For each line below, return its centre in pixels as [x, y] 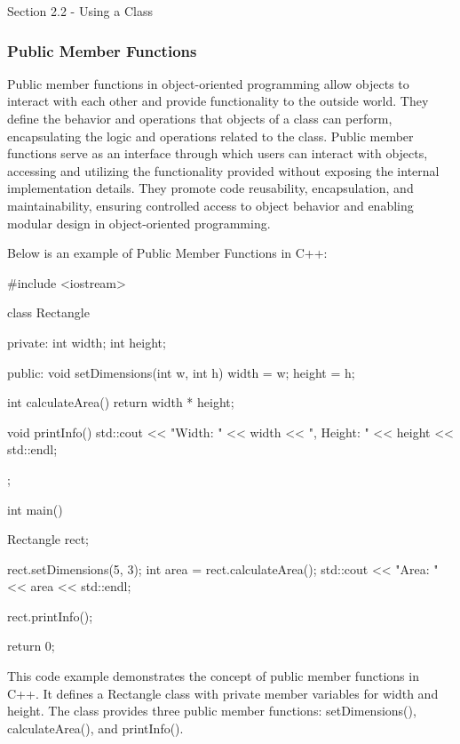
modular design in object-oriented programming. [139, 223]
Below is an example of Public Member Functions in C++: [167, 253]
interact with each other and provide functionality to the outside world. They [218, 101]
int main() [35, 509]
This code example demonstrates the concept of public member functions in [213, 676]
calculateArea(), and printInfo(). [95, 728]
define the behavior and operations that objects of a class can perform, [200, 118]
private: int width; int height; [87, 342]
